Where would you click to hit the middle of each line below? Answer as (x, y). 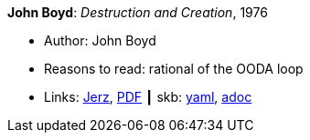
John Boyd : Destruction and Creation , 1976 (138, 12)
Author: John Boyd (100, 40)
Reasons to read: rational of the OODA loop (174, 69)
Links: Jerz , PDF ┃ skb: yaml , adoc (148, 97)
